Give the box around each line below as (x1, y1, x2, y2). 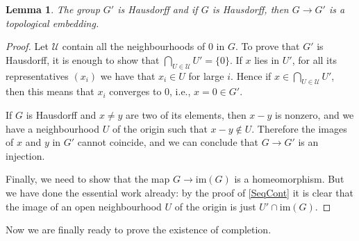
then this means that (6, 84, 94, 99)
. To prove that (235, 39, 300, 53)
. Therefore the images (251, 121, 347, 135)
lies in (254, 52, 280, 67)
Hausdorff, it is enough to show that (6, 52, 160, 67)
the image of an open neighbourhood (6, 199, 162, 213)
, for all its (292, 52, 337, 67)
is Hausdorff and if (117, 2, 198, 16)
